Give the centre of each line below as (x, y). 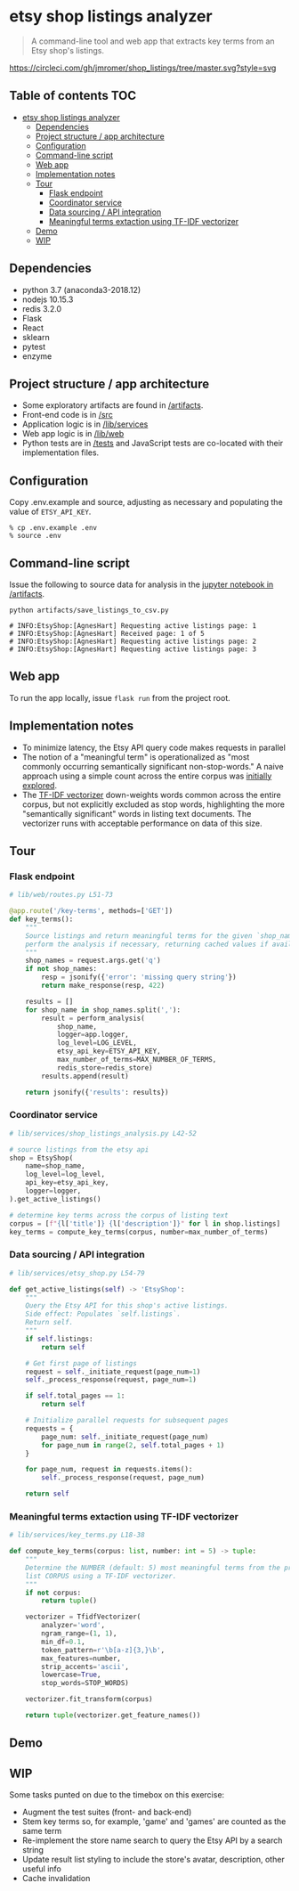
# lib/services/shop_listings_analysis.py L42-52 (103, 1133)
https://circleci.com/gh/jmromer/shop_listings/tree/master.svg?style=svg (143, 68)
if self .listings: (59, 1339)
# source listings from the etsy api (79, 1149)
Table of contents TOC (73, 96)
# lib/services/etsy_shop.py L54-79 (77, 1273)
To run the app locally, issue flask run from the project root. (120, 697)
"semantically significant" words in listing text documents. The (137, 813)
